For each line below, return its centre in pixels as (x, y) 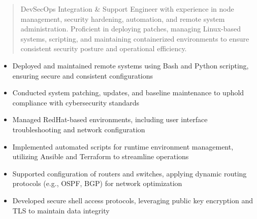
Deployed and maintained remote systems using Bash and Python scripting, (131, 65)
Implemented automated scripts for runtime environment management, (123, 146)
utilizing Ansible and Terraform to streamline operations (101, 156)
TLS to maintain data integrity (61, 210)
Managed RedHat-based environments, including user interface (110, 119)
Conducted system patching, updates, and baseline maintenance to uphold (128, 93)
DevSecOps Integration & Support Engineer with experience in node (127, 9)
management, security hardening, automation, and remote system (123, 19)
